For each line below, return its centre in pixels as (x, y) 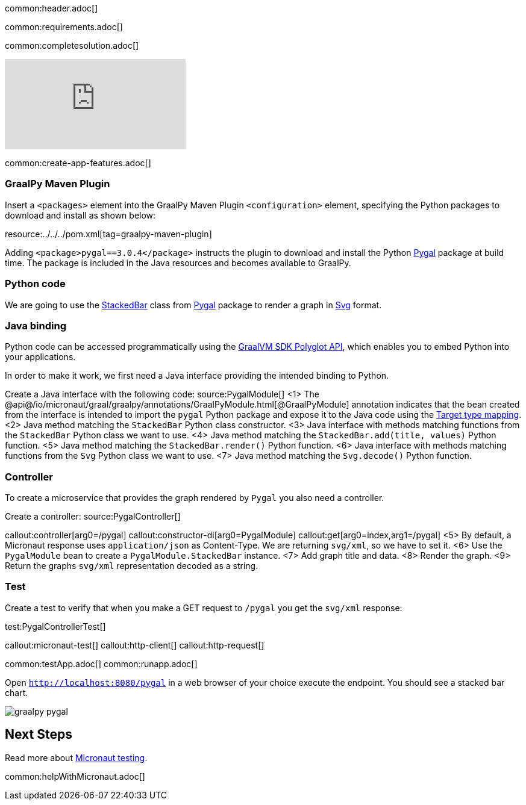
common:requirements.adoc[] (64, 27)
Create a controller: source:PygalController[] (93, 516)
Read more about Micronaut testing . (76, 757)
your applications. (40, 357)
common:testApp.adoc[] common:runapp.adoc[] (101, 664)
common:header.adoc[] (52, 8)
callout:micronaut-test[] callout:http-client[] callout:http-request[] (135, 645)
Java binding (36, 325)
